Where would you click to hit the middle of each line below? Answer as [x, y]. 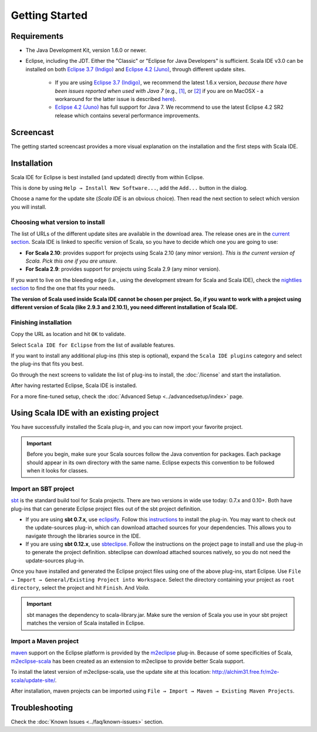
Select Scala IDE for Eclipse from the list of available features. [93, 345]
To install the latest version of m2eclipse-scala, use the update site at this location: [111, 672]
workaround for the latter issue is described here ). [116, 99]
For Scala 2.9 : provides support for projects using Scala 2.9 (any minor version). [123, 269]
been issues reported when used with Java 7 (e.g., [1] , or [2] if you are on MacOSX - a [159, 90]
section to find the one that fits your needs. [63, 288]
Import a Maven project [45, 641]
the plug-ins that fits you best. [47, 364]
